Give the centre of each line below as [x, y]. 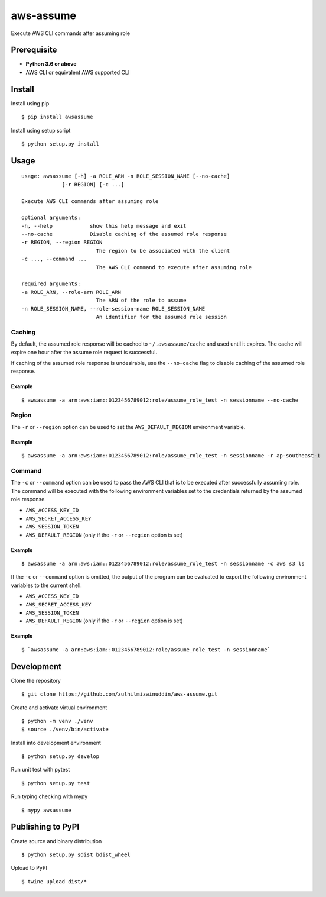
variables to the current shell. [46, 585]
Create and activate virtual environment [59, 708]
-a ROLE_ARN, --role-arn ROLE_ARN [71, 292]
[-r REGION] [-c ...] [93, 184]
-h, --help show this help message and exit [104, 226]
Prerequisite [34, 50]
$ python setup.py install [61, 144]
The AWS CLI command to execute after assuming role [174, 267]
